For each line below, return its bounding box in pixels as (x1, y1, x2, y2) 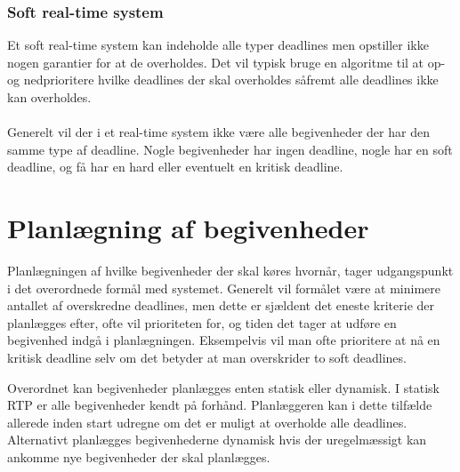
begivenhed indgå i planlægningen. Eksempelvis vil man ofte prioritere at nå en (7, 331, 440, 349)
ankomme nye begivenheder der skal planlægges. (7, 448, 270, 467)
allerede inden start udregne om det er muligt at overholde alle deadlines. (7, 412, 408, 431)
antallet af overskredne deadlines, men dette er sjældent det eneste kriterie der (7, 296, 435, 315)
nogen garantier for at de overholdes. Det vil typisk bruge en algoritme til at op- (7, 52, 446, 71)
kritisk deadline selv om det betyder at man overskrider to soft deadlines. (7, 348, 407, 367)
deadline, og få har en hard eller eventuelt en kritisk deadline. (7, 157, 343, 176)
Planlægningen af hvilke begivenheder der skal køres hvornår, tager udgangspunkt (7, 261, 454, 280)
